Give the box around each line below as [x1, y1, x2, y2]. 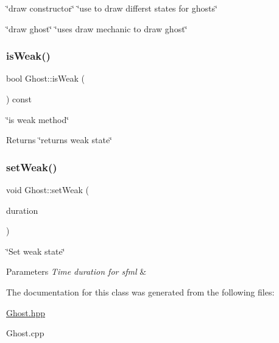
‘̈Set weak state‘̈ [6, 244, 65, 257]
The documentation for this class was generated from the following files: [6, 285, 275, 298]
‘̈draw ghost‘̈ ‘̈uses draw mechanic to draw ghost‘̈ [6, 22, 188, 35]
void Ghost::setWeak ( [6, 183, 89, 196]
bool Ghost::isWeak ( [6, 72, 85, 85]
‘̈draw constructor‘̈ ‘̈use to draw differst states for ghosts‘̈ [6, 2, 217, 14]
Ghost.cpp [6, 327, 44, 339]
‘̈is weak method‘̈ [6, 113, 69, 126]
